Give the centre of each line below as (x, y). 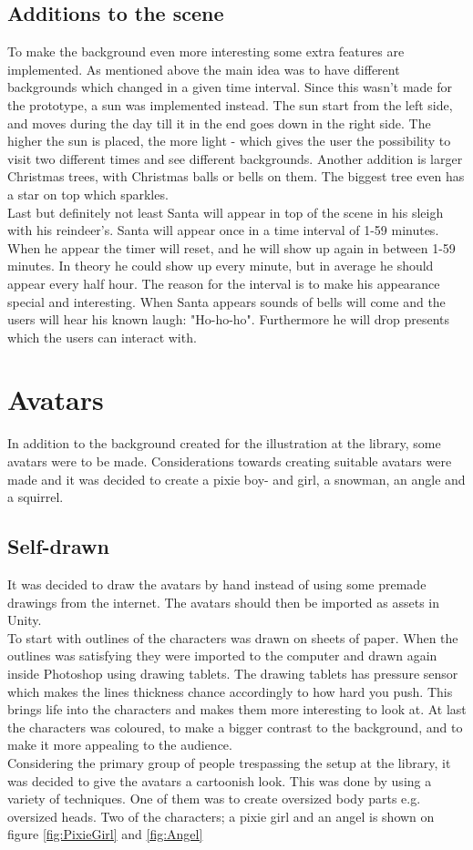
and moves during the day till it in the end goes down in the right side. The (219, 123)
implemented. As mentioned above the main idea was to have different (204, 69)
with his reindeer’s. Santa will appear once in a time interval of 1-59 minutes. (223, 230)
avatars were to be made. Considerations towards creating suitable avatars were (230, 461)
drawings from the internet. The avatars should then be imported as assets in (223, 602)
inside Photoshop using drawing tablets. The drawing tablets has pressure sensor (233, 673)
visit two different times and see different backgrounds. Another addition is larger (235, 158)
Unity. (25, 620)
